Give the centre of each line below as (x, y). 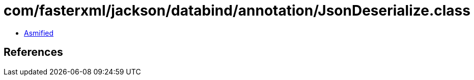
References (33, 52)
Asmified (39, 33)
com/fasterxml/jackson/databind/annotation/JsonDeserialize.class (237, 11)
